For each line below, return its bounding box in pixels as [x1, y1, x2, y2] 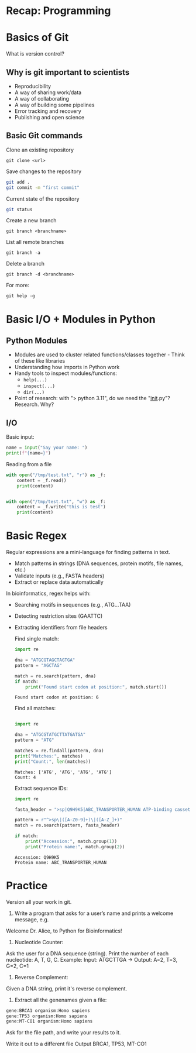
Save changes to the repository [6, 168, 82, 175]
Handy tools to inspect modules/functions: [14, 370, 118, 377]
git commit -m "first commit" [6, 184, 80, 191]
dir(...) [23, 390, 45, 395]
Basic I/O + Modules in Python [6, 312, 156, 326]
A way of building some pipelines [14, 101, 95, 108]
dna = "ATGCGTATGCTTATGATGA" [14, 732, 86, 738]
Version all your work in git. [6, 898, 72, 905]
